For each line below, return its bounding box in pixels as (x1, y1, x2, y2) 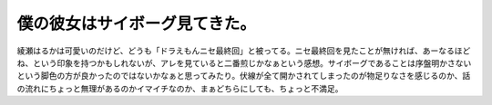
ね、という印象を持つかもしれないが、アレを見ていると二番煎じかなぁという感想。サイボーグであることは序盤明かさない (16, 57, 472, 68)
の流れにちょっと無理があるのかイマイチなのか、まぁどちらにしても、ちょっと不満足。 (16, 82, 343, 94)
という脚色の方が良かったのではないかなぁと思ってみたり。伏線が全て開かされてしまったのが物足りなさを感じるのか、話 (16, 71, 471, 81)
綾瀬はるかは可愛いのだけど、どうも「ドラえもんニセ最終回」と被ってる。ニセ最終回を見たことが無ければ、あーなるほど (16, 45, 471, 56)
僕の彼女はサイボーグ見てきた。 (16, 14, 257, 33)
